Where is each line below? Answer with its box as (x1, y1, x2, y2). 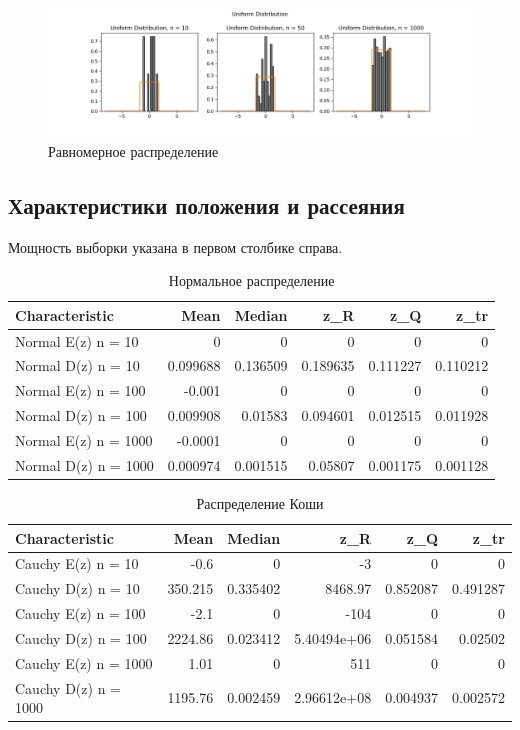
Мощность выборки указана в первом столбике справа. (8, 236, 343, 257)
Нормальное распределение (168, 270, 335, 291)
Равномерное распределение (48, 140, 219, 161)
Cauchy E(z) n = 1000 (15, 652, 153, 673)
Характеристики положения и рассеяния (8, 189, 405, 220)
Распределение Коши (196, 492, 324, 513)
